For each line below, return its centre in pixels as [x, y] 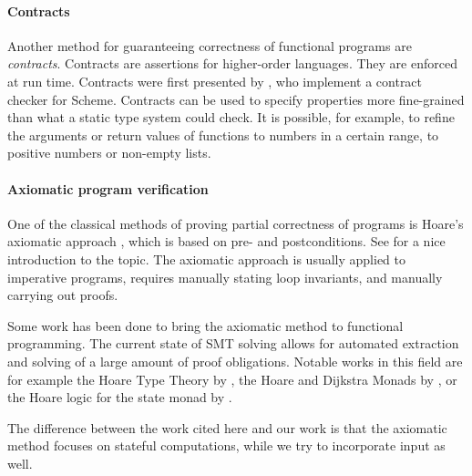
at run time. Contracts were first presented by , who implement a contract [215, 81]
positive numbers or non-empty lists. [109, 153]
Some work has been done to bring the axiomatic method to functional [205, 325]
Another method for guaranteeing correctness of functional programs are [210, 45]
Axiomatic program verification [108, 188]
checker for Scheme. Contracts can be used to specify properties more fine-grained [236, 99]
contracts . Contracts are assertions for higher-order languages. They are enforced [232, 63]
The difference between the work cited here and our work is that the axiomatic [227, 427]
